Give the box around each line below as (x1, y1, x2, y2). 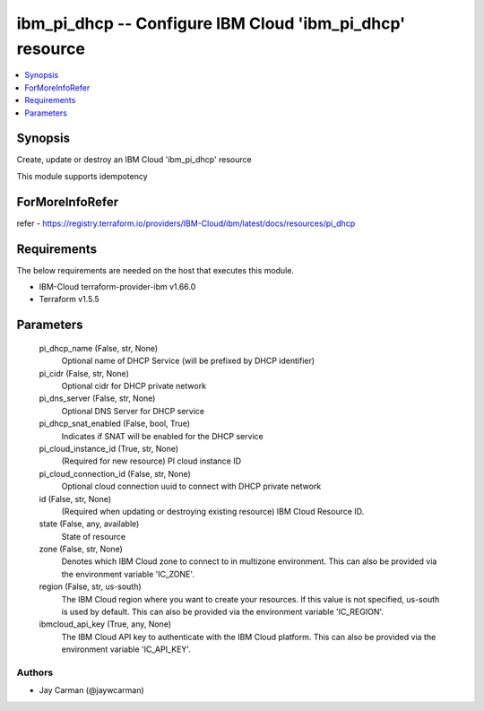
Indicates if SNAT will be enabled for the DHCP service (61, 430, 264, 441)
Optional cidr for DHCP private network (61, 380, 206, 391)
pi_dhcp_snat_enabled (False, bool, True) (39, 418, 191, 429)
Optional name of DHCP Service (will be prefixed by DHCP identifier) (61, 355, 315, 367)
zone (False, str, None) (39, 543, 123, 555)
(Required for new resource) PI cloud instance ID (61, 455, 242, 466)
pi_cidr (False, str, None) (39, 368, 129, 378)
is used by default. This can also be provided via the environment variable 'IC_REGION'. (61, 606, 385, 618)
